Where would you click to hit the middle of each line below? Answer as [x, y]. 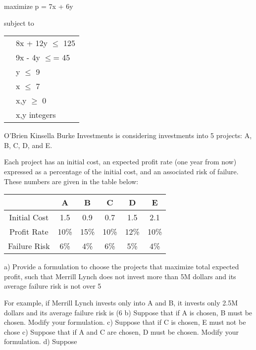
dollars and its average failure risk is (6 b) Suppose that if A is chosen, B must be [128, 312]
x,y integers [36, 115]
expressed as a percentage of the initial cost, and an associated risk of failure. [121, 171]
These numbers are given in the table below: [71, 181]
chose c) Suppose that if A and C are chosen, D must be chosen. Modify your [121, 331]
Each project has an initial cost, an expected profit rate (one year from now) [120, 162]
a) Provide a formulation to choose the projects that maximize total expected [122, 267]
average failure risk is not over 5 [53, 286]
